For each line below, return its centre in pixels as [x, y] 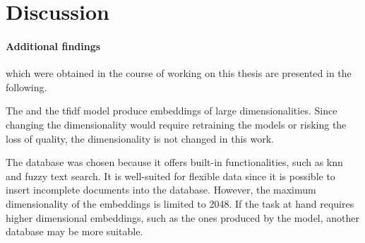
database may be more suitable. [74, 231]
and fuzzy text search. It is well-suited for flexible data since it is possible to [170, 176]
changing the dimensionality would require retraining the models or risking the [176, 124]
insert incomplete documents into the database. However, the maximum [161, 190]
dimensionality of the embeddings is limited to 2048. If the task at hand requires [180, 203]
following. [26, 87]
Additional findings [53, 46]
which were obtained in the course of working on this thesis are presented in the [179, 73]
